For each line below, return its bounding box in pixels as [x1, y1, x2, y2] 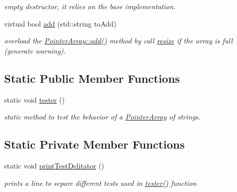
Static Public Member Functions [4, 70, 180, 86]
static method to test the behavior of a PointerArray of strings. [4, 111, 201, 122]
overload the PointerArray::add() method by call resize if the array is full [4, 35, 233, 46]
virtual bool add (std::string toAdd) [4, 18, 117, 29]
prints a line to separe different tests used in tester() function [4, 177, 197, 188]
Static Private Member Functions [4, 136, 185, 152]
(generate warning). [4, 45, 66, 56]
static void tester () [4, 94, 65, 105]
